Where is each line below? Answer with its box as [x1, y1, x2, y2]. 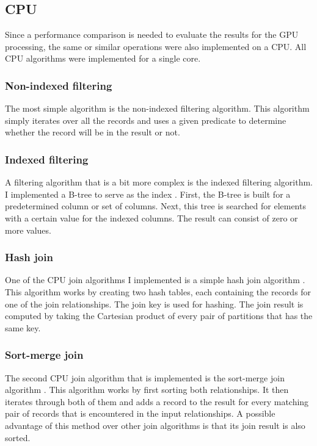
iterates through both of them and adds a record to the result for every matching [5, 395, 309, 408]
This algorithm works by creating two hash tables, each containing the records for [5, 285, 312, 298]
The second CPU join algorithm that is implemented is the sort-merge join [5, 371, 285, 384]
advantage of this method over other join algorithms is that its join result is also [5, 419, 305, 431]
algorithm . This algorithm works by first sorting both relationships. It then [5, 383, 289, 396]
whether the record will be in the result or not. [5, 126, 180, 138]
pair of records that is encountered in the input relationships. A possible [5, 407, 275, 420]
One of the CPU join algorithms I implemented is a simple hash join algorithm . [5, 273, 305, 286]
